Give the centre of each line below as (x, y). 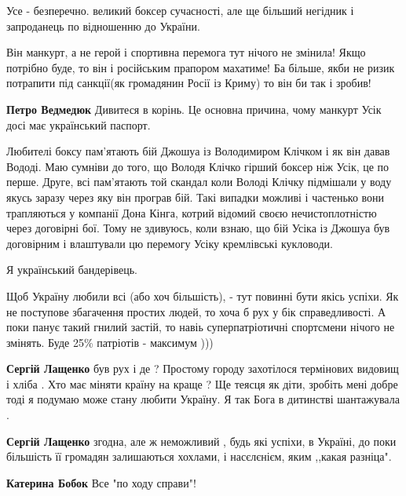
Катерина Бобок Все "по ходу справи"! (101, 482)
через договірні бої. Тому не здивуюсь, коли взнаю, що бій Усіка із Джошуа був (198, 228)
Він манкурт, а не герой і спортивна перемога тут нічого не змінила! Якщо (186, 52)
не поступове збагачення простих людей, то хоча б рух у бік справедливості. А (196, 311)
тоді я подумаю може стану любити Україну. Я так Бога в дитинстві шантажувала (203, 399)
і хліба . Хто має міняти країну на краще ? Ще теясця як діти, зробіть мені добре (202, 383)
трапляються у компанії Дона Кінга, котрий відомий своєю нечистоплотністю (192, 212)
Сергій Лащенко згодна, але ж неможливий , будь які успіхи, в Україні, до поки (201, 441)
